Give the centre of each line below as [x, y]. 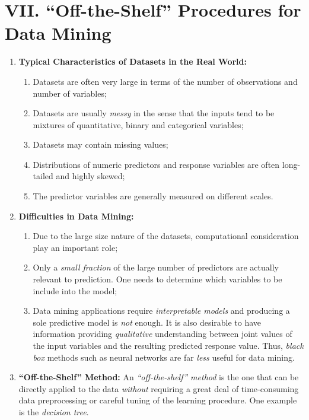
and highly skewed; [90, 176]
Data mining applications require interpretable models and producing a [161, 311]
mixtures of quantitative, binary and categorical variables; [138, 124]
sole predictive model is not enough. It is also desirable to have [147, 322]
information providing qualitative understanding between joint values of [163, 334]
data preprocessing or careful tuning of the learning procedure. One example [158, 400]
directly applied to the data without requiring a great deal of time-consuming [159, 388]
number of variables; [70, 93]
